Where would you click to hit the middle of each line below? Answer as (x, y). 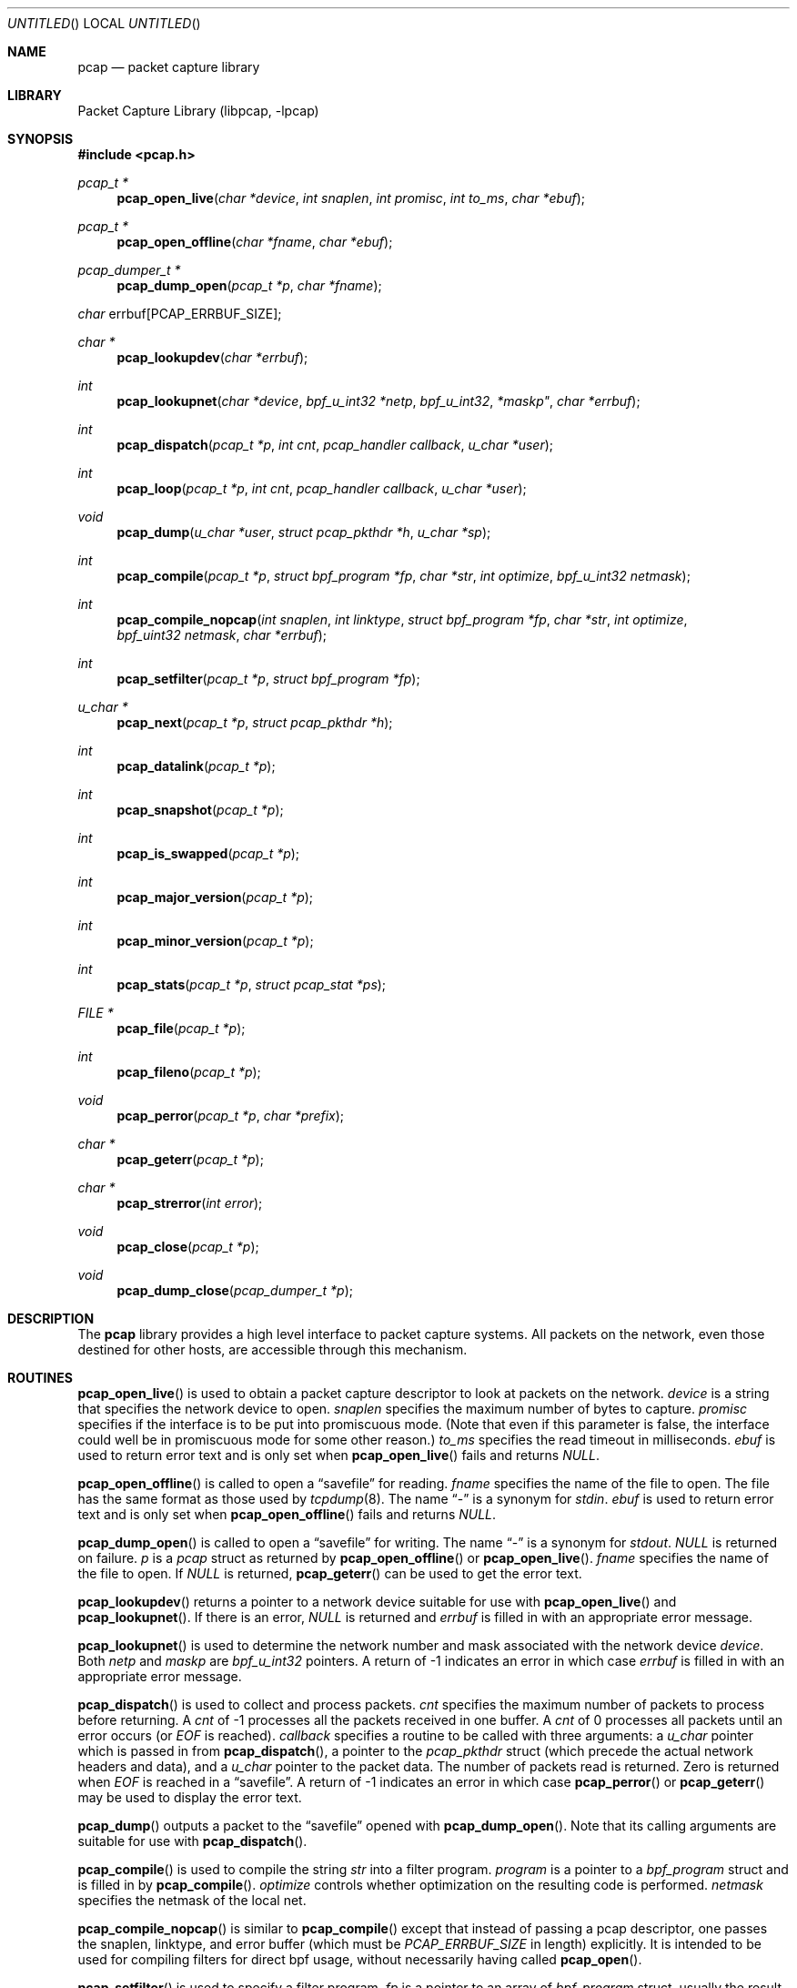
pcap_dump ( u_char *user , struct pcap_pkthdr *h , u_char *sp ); (304, 532)
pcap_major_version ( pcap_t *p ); (215, 897)
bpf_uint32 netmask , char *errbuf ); (222, 635)
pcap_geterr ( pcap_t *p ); (190, 1159)
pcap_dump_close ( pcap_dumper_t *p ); (235, 1290)
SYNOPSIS (40, 139)
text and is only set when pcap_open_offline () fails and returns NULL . (287, 1514)
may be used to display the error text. (190, 1797)
